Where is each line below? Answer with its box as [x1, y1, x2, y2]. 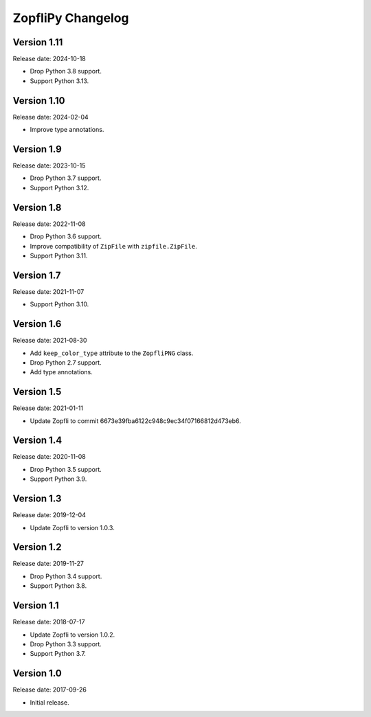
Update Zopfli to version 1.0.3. [30, 523, 115, 532]
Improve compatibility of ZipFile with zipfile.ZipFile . [30, 242, 197, 250]
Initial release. [30, 698, 69, 707]
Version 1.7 [12, 269, 61, 281]
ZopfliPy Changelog [12, 10, 130, 25]
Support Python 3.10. [30, 300, 89, 308]
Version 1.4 [12, 435, 63, 446]
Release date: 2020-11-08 [12, 453, 86, 461]
